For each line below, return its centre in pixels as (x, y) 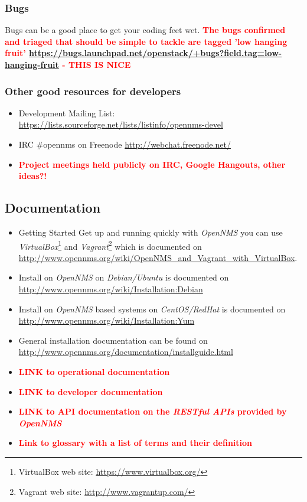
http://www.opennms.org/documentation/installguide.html (126, 352)
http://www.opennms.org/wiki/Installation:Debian (111, 289)
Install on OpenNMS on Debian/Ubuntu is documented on (124, 277)
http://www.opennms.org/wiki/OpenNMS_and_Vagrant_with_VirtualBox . (158, 257)
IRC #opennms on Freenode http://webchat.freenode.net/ (125, 144)
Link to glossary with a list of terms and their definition (135, 443)
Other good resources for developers (93, 91)
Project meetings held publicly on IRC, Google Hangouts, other (152, 164)
